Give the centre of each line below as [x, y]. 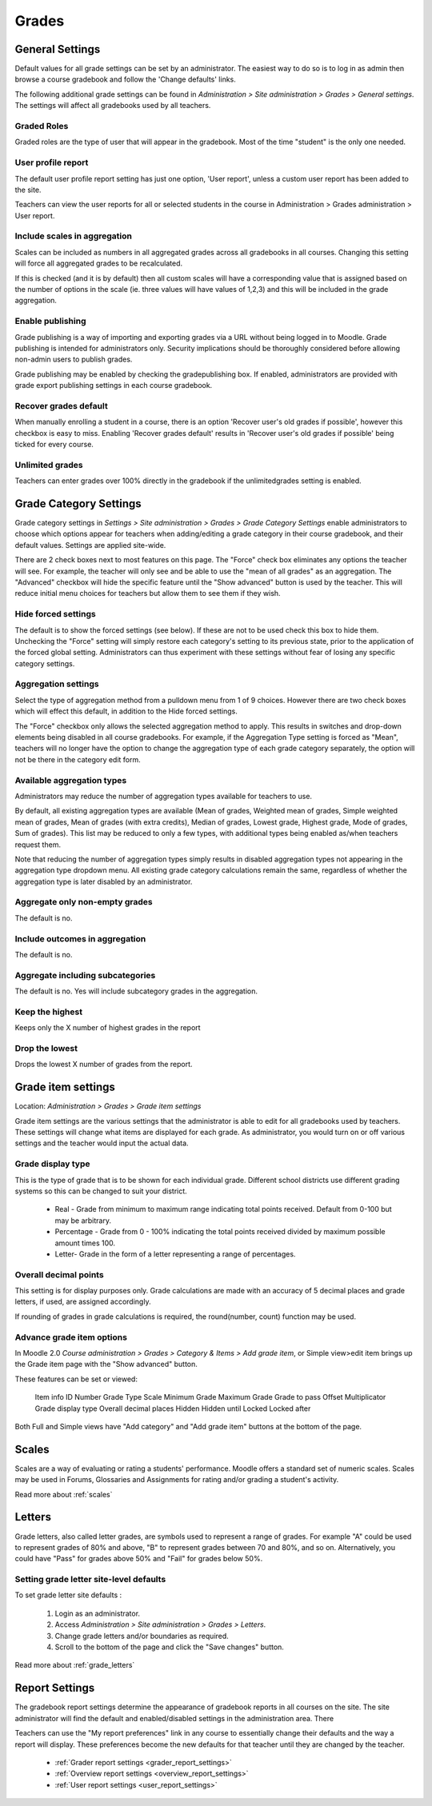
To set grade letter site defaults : [68, 1595]
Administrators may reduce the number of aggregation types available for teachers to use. [163, 796]
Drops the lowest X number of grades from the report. [104, 1065]
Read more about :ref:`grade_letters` [75, 1665]
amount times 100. [85, 1243]
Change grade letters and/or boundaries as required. [142, 1636]
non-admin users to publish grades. [74, 359]
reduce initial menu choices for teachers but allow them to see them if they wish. [148, 593]
